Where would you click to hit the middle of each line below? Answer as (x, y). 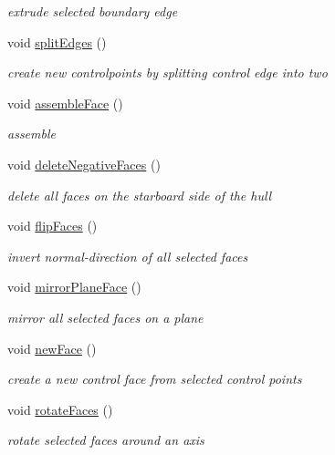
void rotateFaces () (60, 409)
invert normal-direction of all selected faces (128, 256)
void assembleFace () (65, 103)
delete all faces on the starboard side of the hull (140, 195)
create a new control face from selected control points (155, 379)
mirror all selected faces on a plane (105, 317)
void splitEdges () (57, 41)
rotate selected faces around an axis (106, 440)
